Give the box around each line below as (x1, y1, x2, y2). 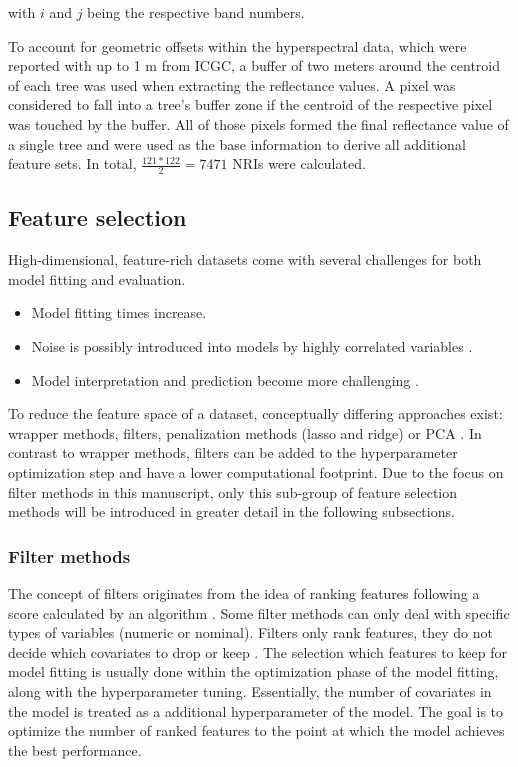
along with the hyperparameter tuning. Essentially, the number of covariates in (8, 680, 492, 701)
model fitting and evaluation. (8, 268, 186, 289)
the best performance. (8, 739, 142, 760)
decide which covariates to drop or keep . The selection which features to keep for (8, 641, 507, 662)
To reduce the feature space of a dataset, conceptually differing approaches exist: (8, 403, 503, 424)
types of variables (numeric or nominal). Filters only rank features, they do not (8, 622, 493, 643)
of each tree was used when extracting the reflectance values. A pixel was (8, 74, 456, 95)
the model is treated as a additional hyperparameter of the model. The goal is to (8, 700, 504, 721)
